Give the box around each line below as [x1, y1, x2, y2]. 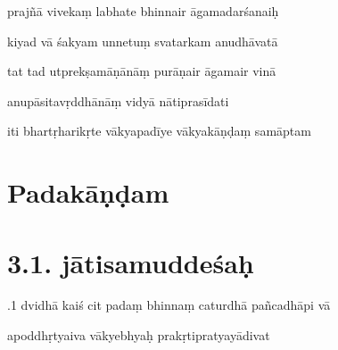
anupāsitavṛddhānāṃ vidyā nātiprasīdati [7, 91, 229, 110]
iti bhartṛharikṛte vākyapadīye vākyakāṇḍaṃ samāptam [7, 121, 311, 140]
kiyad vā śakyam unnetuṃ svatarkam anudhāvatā [7, 31, 278, 50]
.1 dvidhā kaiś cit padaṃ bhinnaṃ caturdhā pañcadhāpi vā [7, 296, 331, 314]
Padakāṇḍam [7, 174, 169, 211]
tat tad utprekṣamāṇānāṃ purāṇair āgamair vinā [7, 62, 276, 80]
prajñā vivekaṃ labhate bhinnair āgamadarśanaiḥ [7, 2, 279, 20]
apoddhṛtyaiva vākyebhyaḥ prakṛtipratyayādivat [7, 326, 270, 345]
